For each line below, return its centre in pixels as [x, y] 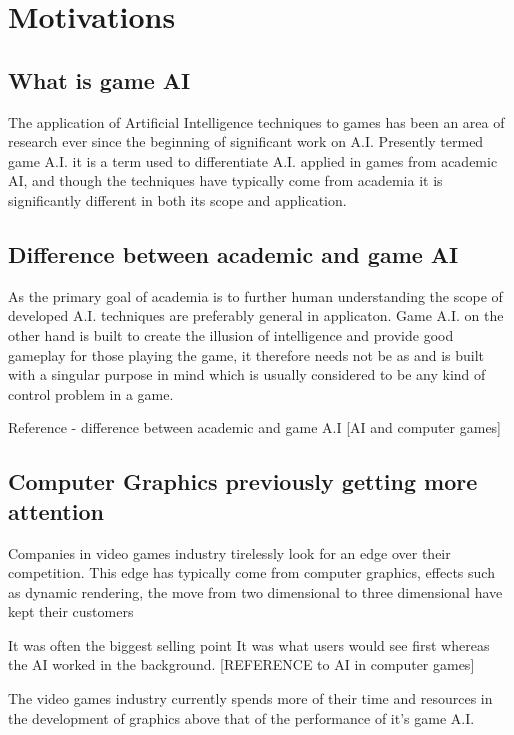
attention [56, 510]
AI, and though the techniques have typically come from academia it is [225, 180]
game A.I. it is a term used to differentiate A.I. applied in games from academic [253, 160]
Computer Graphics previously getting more [243, 481]
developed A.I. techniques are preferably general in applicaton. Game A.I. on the [256, 315]
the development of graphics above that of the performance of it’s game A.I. [241, 717]
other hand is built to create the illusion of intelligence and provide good [231, 334]
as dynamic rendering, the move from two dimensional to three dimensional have [255, 591]
